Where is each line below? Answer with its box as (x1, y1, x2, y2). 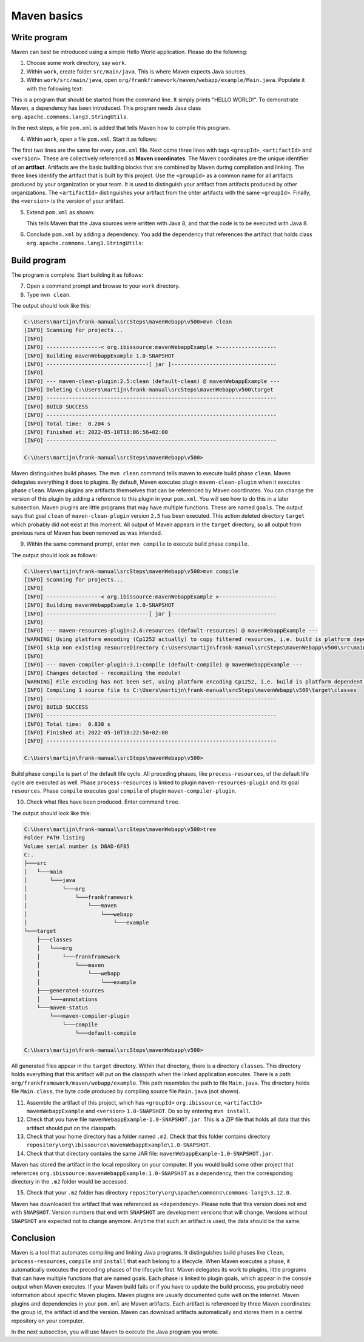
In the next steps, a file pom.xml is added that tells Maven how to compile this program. (11, 124, 231, 132)
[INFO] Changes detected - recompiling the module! (24, 669, 181, 677)
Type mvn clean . (26, 291, 71, 298)
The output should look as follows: (11, 551, 98, 558)
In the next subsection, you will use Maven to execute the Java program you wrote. (11, 1328, 219, 1335)
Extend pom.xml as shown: (26, 208, 95, 215)
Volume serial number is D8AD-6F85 (24, 842, 130, 850)
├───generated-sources (36, 987, 104, 994)
